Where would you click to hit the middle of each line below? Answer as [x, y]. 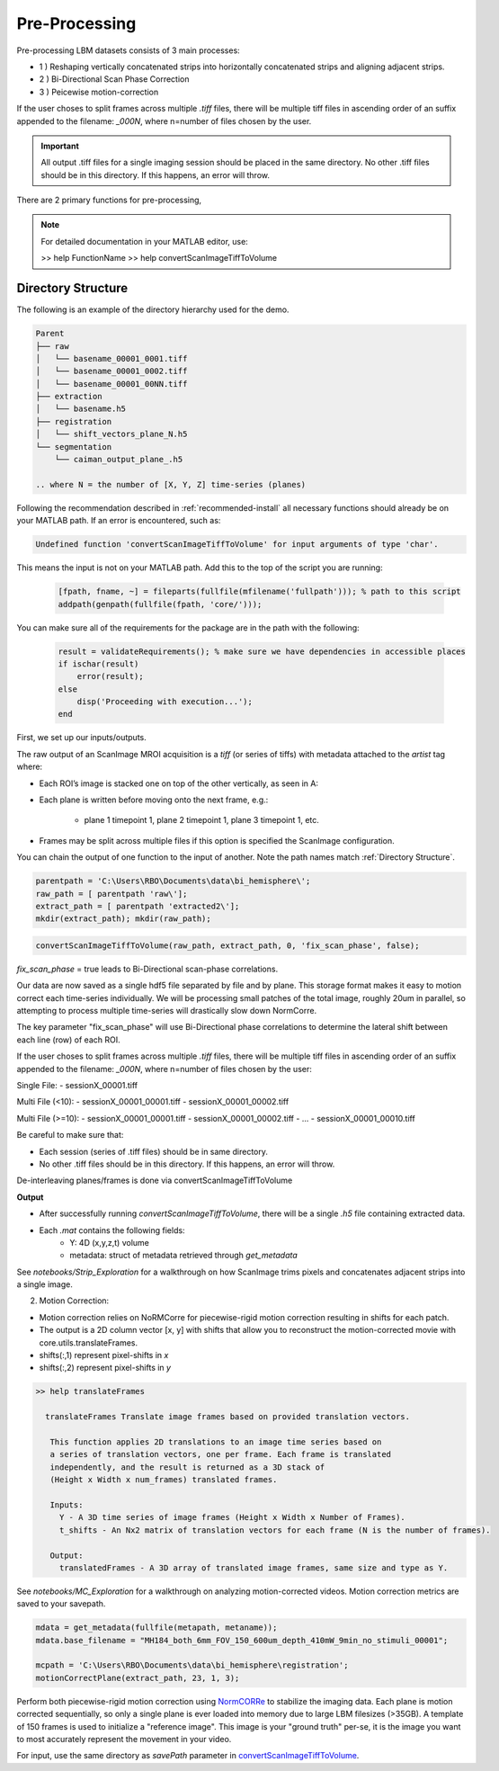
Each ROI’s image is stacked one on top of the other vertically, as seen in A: [179, 783]
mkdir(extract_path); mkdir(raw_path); [123, 919]
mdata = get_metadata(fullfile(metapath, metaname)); [156, 1628]
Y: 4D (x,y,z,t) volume [110, 1242]
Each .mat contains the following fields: [112, 1230]
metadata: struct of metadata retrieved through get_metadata [184, 1256]
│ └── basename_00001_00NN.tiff [111, 384]
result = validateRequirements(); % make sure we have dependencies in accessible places [262, 651]
